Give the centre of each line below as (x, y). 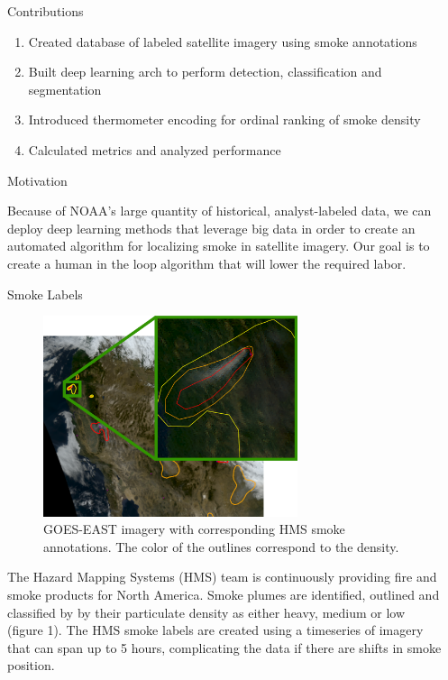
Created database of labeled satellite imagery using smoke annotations (223, 41)
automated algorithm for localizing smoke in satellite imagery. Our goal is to (219, 246)
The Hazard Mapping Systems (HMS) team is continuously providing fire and (222, 577)
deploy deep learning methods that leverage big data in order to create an (211, 228)
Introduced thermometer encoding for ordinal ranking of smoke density (224, 119)
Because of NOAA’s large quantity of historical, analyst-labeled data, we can (219, 211)
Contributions (46, 11)
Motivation (37, 180)
